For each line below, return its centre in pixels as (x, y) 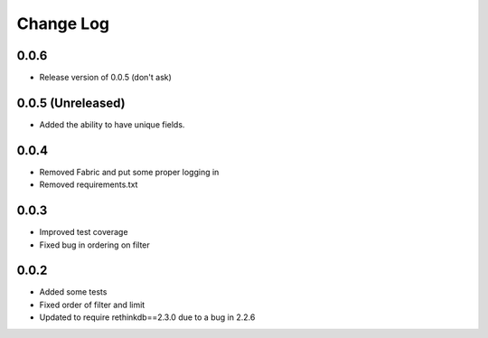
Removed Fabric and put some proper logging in (129, 172)
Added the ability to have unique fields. (112, 124)
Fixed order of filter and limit (92, 305)
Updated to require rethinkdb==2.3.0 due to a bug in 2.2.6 (147, 317)
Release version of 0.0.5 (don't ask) (105, 78)
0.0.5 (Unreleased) (71, 103)
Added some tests (73, 292)
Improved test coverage (84, 232)
